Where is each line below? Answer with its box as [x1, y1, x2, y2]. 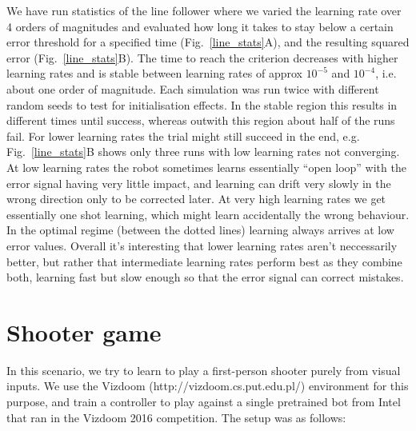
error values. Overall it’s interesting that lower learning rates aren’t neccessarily [6, 237, 398, 253]
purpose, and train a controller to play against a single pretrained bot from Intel [6, 393, 401, 409]
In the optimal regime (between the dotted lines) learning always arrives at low [6, 221, 394, 238]
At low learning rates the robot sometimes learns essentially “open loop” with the [6, 158, 406, 175]
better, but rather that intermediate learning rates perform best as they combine [6, 253, 402, 269]
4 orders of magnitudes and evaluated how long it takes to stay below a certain [6, 18, 394, 34]
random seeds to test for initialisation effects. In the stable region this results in [6, 96, 398, 113]
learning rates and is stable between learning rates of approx [6, 65, 302, 82]
